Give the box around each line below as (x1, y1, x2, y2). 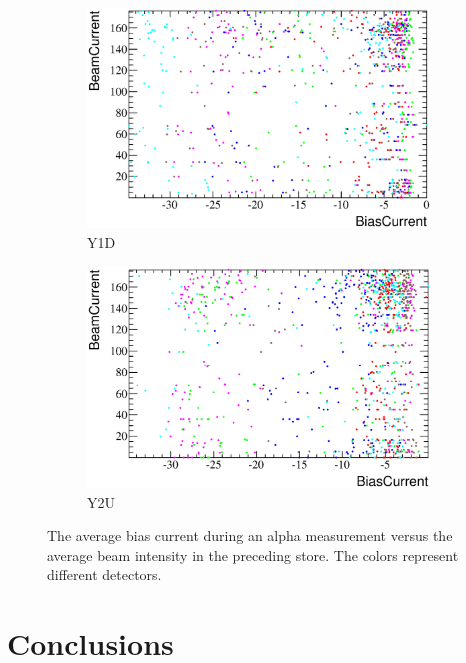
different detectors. (47, 564, 162, 585)
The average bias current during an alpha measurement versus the (47, 525, 453, 546)
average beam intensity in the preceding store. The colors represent (47, 544, 459, 565)
